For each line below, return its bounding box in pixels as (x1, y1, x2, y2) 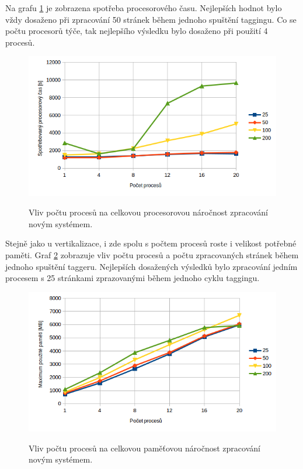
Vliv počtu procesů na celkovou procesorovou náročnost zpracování (29, 206, 268, 218)
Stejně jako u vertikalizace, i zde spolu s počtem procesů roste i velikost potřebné (5, 237, 297, 249)
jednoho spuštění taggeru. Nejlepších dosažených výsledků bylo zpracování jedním (5, 260, 298, 272)
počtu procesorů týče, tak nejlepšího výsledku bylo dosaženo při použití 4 (5, 25, 268, 37)
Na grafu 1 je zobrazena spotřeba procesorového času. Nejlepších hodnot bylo (5, 2, 282, 13)
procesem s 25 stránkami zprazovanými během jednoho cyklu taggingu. (5, 272, 260, 284)
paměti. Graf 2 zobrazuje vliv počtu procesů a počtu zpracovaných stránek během (5, 249, 299, 261)
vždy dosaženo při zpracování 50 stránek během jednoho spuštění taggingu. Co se (5, 13, 297, 25)
